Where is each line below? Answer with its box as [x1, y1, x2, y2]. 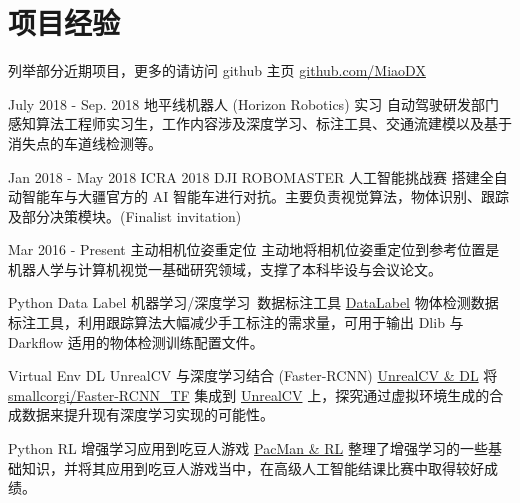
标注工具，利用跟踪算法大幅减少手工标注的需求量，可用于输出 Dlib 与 [8, 312, 464, 333]
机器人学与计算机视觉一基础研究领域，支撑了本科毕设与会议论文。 [8, 258, 442, 279]
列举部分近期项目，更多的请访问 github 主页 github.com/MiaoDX [8, 60, 426, 81]
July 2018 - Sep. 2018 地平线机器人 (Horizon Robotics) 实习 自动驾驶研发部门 [8, 93, 499, 114]
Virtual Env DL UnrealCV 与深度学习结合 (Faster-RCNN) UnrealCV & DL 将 [8, 365, 498, 386]
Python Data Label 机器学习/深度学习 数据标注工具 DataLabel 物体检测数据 [8, 292, 499, 313]
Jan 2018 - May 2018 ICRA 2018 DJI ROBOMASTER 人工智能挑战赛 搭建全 [8, 166, 494, 187]
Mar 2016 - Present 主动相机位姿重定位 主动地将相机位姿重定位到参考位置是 [8, 239, 500, 260]
